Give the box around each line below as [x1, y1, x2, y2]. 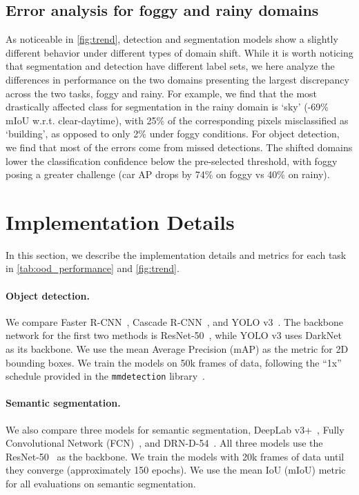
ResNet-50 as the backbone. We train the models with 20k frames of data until [6, 449, 345, 463]
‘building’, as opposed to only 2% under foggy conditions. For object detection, [6, 126, 340, 141]
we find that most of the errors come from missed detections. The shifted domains [6, 139, 353, 154]
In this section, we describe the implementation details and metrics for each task [6, 247, 347, 262]
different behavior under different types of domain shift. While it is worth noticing [6, 45, 353, 59]
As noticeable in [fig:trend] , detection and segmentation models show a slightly [6, 32, 338, 46]
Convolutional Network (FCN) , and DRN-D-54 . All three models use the [6, 436, 323, 450]
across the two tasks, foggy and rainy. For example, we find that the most [6, 86, 318, 100]
